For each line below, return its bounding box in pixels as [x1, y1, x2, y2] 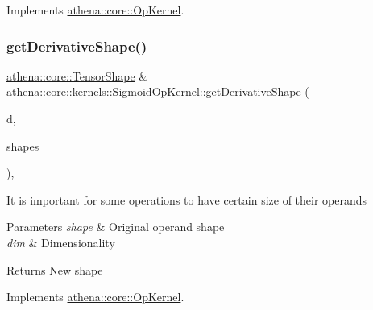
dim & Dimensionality [6, 234, 115, 250]
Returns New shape [6, 261, 103, 278]
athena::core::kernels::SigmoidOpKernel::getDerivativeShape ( [6, 83, 309, 100]
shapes [6, 137, 39, 154]
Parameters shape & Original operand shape [6, 218, 225, 235]
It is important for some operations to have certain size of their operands [6, 191, 367, 208]
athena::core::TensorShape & [6, 67, 148, 84]
